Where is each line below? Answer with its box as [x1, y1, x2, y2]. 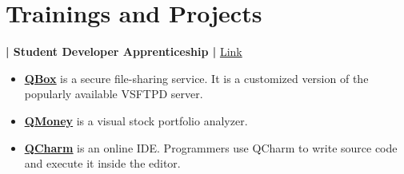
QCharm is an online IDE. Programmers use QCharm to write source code [24, 139, 398, 156]
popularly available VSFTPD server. [24, 85, 203, 102]
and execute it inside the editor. [24, 155, 181, 172]
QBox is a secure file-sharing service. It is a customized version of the [24, 69, 369, 86]
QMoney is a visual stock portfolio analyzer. [24, 112, 248, 129]
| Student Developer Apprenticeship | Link [6, 43, 242, 60]
